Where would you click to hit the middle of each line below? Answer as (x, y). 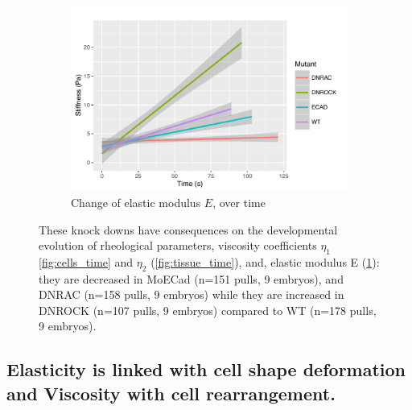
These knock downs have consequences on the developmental (188, 229)
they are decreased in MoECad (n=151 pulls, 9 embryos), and (191, 278)
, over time (239, 202)
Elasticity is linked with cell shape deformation (206, 369)
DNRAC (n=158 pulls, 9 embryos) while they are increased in (192, 294)
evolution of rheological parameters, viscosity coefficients (178, 245)
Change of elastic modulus (136, 202)
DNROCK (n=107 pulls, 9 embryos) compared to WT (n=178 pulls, (208, 310)
